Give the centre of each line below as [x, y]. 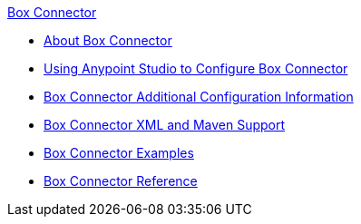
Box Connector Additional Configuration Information [199, 97]
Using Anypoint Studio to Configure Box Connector [196, 68]
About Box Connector [108, 40]
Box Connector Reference [121, 181]
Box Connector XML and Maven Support [165, 125]
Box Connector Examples [119, 153]
